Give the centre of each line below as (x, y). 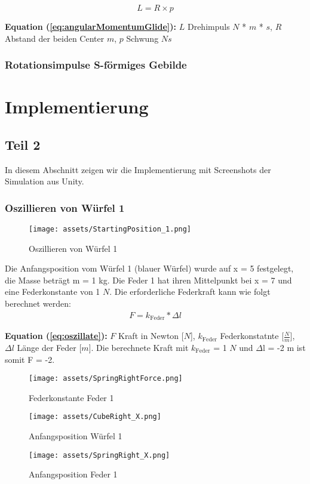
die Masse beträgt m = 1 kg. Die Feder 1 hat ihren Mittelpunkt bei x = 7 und (148, 280)
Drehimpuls (208, 26)
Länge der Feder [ (49, 347)
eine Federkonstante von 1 (53, 292)
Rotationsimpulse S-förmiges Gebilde (96, 65)
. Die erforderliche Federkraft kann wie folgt (190, 292)
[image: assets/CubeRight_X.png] (95, 417)
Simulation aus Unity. (44, 181)
